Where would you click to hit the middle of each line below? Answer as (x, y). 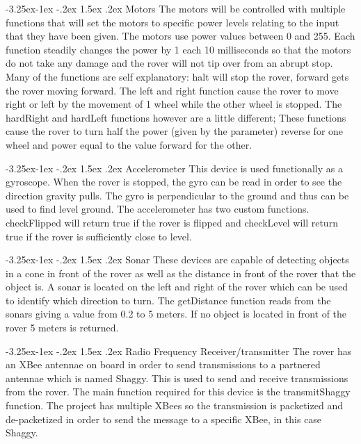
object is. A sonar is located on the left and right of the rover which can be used (177, 287)
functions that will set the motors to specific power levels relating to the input (173, 22)
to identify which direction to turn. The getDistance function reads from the (168, 300)
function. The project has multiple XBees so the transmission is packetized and (174, 405)
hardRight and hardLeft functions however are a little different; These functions (176, 117)
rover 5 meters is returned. (62, 328)
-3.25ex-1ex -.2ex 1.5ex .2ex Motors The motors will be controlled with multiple (176, 8)
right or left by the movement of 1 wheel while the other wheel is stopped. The (174, 104)
